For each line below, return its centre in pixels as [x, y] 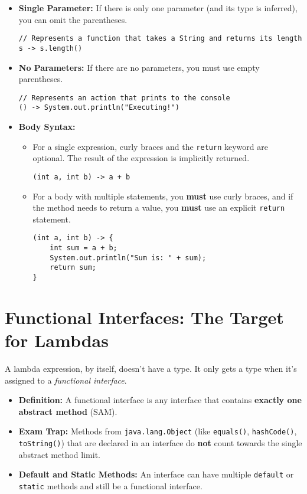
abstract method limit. [59, 454]
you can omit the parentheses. [73, 19]
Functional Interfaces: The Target [144, 317]
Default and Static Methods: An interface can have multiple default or [156, 474]
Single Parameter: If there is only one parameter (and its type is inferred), [158, 8]
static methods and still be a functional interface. [110, 485]
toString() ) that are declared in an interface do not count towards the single [160, 442]
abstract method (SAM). [68, 411]
